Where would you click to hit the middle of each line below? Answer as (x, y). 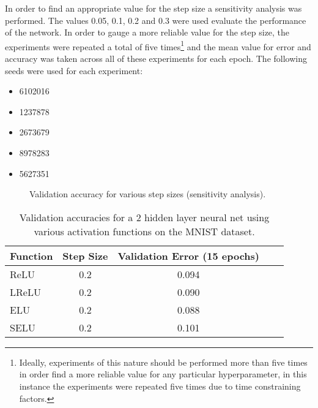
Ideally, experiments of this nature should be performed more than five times (163, 362)
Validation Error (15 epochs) (189, 255)
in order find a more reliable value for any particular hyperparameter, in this (163, 374)
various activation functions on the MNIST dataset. (144, 231)
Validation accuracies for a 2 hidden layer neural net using (144, 217)
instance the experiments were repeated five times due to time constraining (160, 386)
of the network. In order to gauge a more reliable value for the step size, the (147, 32)
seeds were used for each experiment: (74, 70)
